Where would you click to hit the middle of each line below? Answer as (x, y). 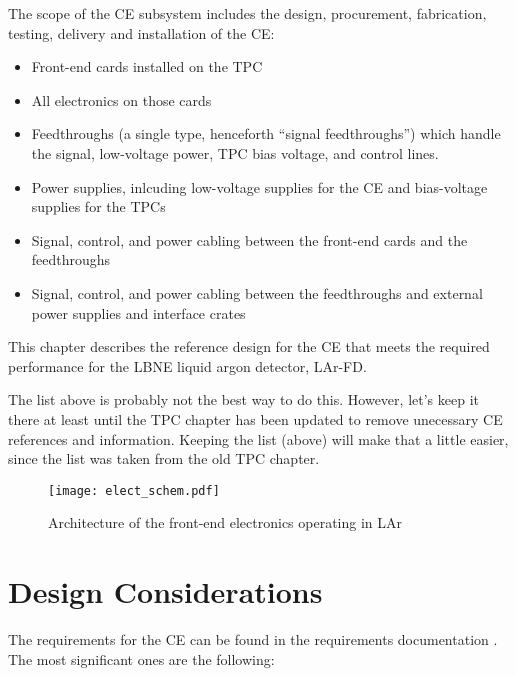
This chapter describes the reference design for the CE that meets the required (249, 346)
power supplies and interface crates (138, 312)
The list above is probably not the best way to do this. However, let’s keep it (243, 399)
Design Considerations (165, 591)
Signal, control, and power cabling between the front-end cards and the (249, 239)
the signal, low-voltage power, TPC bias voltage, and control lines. (235, 152)
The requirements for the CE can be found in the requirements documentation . (253, 639)
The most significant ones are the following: (141, 658)
